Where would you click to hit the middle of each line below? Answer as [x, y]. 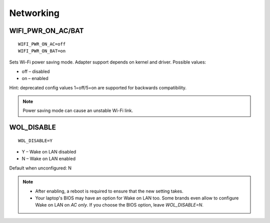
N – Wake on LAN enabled [49, 159]
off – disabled [36, 71]
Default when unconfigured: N [40, 168]
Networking [34, 13]
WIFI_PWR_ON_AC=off [42, 44]
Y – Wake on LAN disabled [49, 152]
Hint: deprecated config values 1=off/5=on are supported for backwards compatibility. [98, 87]
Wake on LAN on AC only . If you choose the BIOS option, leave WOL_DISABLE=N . [119, 205]
